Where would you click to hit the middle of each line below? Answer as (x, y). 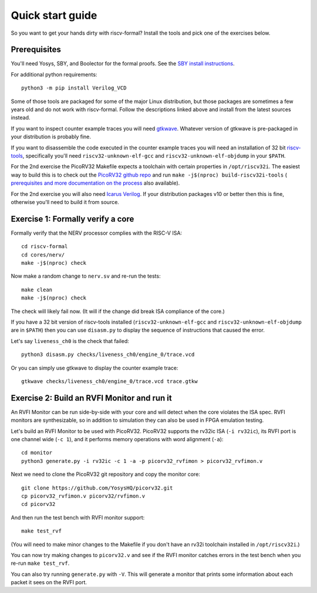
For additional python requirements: (54, 74)
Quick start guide (54, 15)
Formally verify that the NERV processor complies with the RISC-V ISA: (96, 233)
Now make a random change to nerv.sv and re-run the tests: (86, 276)
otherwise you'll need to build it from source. (65, 202)
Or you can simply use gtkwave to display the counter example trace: (95, 368)
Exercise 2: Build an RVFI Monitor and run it (92, 398)
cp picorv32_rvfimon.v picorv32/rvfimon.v (83, 496)
